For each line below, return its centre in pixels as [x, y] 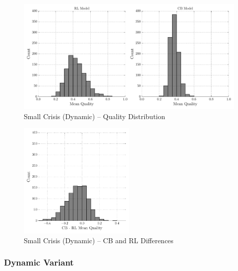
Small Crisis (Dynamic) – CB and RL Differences [99, 240]
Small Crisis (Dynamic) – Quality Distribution [95, 116]
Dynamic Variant [39, 262]
